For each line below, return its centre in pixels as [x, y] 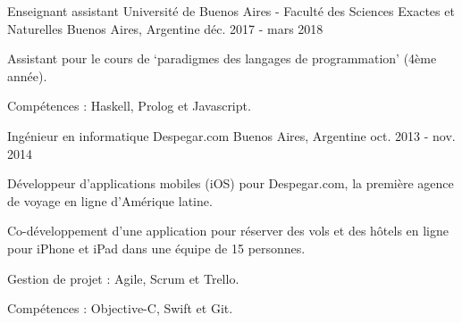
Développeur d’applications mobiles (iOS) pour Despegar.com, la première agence [231, 183]
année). [27, 75]
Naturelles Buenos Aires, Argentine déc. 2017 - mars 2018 [165, 28]
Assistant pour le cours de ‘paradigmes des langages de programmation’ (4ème [222, 58]
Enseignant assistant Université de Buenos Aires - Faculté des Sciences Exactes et [231, 11]
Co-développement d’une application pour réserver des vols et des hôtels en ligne [228, 231]
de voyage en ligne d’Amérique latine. [110, 200]
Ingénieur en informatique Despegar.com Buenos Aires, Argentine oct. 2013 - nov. [231, 135]
